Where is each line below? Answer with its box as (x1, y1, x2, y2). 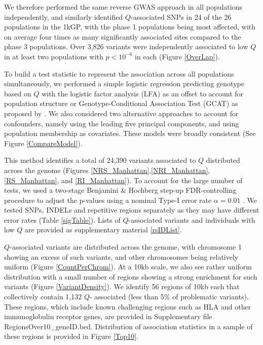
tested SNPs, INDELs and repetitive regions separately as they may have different (4, 204, 259, 215)
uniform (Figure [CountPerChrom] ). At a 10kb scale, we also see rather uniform (4, 261, 252, 272)
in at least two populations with (4, 51, 103, 61)
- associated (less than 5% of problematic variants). (89, 291, 249, 302)
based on (4, 88, 31, 98)
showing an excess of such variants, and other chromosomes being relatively (4, 251, 239, 262)
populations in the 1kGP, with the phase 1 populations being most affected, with (4, 21, 256, 32)
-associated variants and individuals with (128, 214, 255, 225)
